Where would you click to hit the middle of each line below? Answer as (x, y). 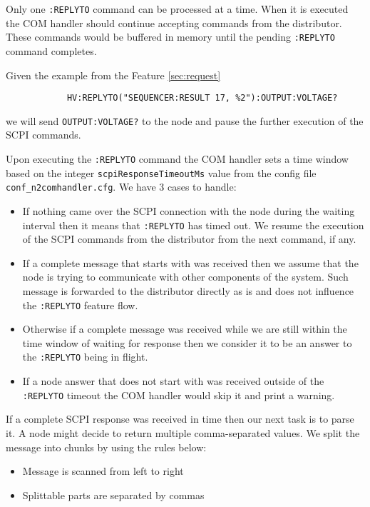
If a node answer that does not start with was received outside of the (173, 381)
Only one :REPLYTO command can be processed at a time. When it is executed (177, 9)
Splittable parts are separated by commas (113, 495)
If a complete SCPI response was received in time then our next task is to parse (180, 419)
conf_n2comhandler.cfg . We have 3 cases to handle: (121, 187)
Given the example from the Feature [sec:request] (113, 75)
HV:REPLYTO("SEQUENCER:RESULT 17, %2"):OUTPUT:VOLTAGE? (202, 98)
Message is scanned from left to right (103, 471)
